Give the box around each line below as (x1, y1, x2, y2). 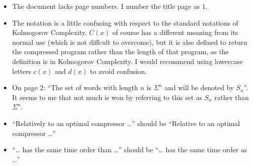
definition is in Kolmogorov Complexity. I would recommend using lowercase (12, 56, 243, 66)
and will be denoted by (164, 82, 234, 93)
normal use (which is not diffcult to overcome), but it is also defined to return (12, 36, 248, 47)
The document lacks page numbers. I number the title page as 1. (12, 1, 208, 11)
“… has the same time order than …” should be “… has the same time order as (12, 144, 247, 155)
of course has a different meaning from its (112, 27, 238, 37)
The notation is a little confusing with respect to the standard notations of (12, 17, 239, 28)
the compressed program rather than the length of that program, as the (12, 46, 229, 57)
